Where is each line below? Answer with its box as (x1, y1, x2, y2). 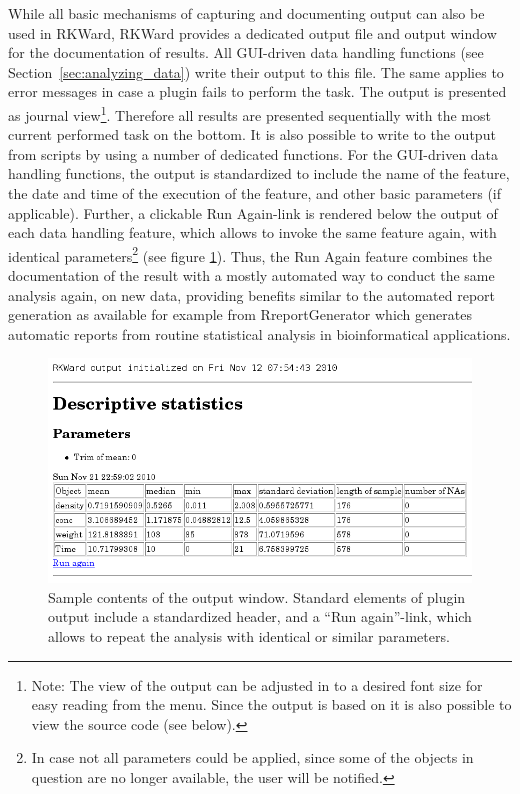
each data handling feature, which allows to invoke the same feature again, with (8, 222, 497, 243)
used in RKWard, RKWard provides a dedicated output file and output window (8, 22, 497, 43)
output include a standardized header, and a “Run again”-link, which (48, 606, 472, 627)
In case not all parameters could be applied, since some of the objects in (31, 747, 474, 768)
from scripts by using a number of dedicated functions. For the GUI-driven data (8, 143, 499, 164)
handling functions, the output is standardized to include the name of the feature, (8, 163, 510, 184)
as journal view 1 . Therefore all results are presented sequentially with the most (8, 101, 491, 125)
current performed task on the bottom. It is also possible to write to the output (8, 124, 496, 145)
